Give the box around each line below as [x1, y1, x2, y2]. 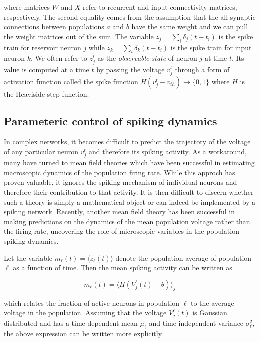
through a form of [175, 64, 230, 74]
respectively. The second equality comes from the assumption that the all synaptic [4, 11, 256, 22]
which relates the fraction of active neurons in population [4, 297, 180, 308]
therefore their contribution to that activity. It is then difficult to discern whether [4, 187, 254, 197]
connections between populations [4, 21, 104, 32]
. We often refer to [31, 53, 87, 63]
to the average [191, 297, 234, 308]
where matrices [4, 2, 50, 12]
